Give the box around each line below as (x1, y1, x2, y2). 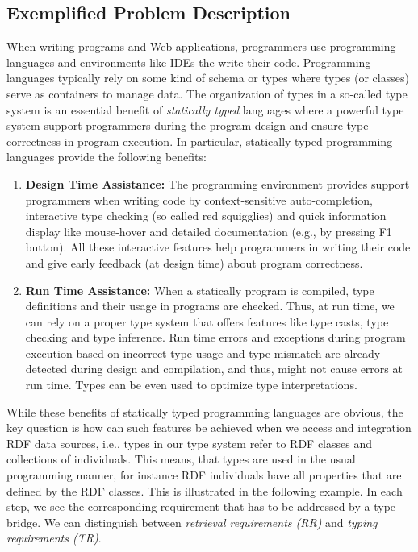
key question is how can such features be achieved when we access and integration (6, 419, 412, 436)
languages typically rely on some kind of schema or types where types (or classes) (6, 69, 409, 86)
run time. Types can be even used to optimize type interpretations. (25, 376, 357, 393)
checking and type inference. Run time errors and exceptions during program (25, 329, 406, 346)
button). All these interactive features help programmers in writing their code (25, 239, 411, 255)
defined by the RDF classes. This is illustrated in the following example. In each (6, 482, 403, 499)
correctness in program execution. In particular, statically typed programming (6, 132, 393, 149)
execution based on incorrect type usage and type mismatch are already (25, 344, 381, 361)
